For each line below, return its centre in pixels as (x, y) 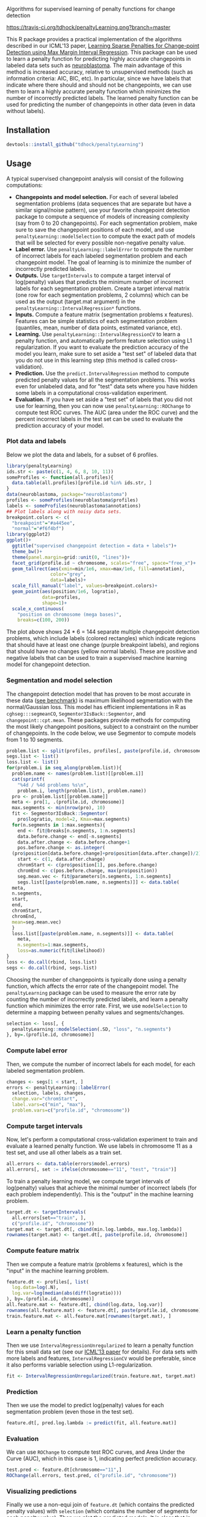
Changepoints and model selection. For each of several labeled (97, 197)
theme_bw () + (27, 551)
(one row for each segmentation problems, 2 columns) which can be (102, 295)
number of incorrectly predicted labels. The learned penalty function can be (102, 98)
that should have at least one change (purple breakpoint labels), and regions (103, 645)
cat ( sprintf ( (29, 779)
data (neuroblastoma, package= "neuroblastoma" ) (67, 495)
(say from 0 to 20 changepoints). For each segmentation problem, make (106, 223)
